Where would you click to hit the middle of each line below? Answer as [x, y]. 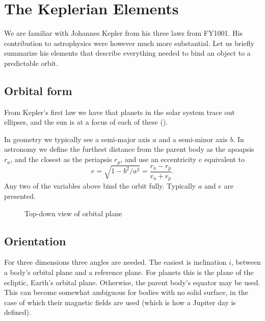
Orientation [35, 240]
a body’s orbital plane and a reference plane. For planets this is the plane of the [129, 272]
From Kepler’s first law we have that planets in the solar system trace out [120, 112]
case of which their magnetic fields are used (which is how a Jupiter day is [120, 302]
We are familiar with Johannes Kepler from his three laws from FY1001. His [123, 33]
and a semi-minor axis [193, 139]
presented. [20, 196]
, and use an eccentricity [158, 159]
